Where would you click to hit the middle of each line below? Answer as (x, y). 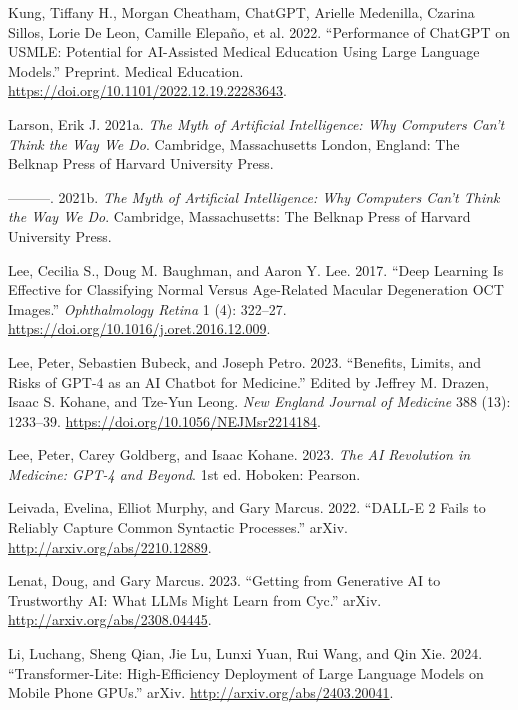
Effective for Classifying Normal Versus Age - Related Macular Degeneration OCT (256, 289)
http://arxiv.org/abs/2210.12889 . (110, 546)
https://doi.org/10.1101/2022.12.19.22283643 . (148, 90)
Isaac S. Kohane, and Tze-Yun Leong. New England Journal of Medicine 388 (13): (259, 401)
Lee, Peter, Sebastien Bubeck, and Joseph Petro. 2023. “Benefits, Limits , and (245, 361)
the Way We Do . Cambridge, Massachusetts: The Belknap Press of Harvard (239, 216)
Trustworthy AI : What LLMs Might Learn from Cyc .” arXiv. (195, 599)
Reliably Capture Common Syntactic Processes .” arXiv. (178, 527)
